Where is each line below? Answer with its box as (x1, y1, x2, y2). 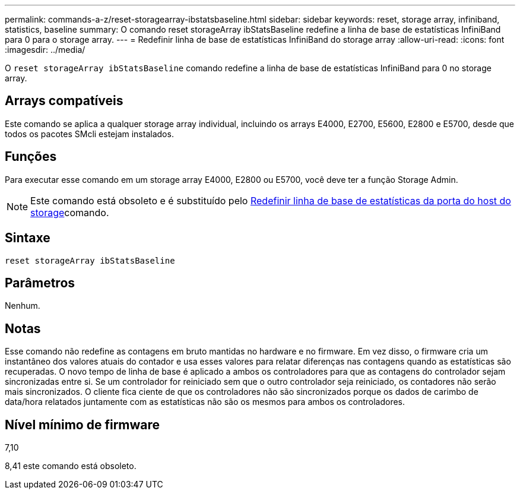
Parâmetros (5, 275, 75, 290)
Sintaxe (5, 230, 50, 246)
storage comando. (30, 206, 109, 218)
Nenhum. (5, 300, 40, 311)
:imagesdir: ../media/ (5, 45, 85, 55)
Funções (5, 149, 57, 164)
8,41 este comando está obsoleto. (5, 461, 137, 471)
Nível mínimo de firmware (5, 417, 160, 432)
